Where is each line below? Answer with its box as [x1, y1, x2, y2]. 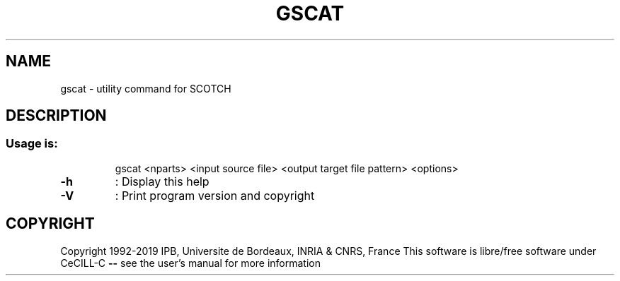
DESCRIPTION [6, 107, 107, 125]
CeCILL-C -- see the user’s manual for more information [60, 256, 321, 269]
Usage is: [6, 136, 58, 151]
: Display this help [115, 174, 209, 189]
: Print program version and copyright [115, 188, 315, 203]
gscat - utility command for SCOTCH [60, 82, 231, 95]
